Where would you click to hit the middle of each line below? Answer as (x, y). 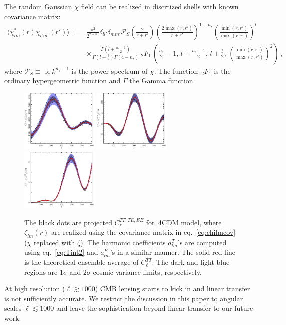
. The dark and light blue (191, 262)
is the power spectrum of (109, 70)
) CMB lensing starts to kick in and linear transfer (173, 289)
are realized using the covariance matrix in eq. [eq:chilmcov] (143, 232)
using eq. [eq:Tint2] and (61, 252)
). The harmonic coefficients (123, 242)
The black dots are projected (68, 222)
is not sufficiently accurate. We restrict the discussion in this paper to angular (124, 298)
